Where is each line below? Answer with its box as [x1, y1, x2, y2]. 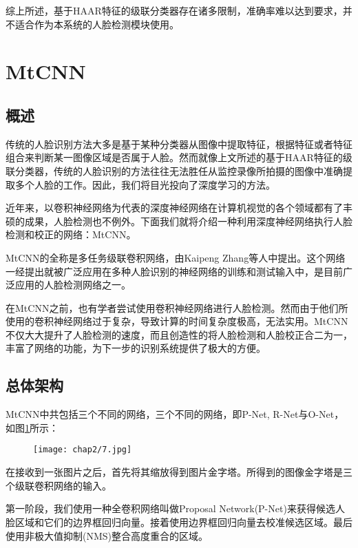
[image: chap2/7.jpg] [33, 445, 132, 455]
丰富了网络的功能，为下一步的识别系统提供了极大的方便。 [6, 341, 266, 355]
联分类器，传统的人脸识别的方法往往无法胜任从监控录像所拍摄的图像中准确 [6, 163, 343, 178]
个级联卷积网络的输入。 [6, 478, 112, 492]
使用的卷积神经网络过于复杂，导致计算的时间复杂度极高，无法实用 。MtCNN [6, 314, 348, 328]
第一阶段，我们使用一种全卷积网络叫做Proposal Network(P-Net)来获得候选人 [6, 501, 345, 516]
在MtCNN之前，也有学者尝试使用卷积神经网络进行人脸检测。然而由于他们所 [6, 300, 348, 315]
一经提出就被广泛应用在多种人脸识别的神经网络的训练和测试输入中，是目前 [6, 264, 343, 278]
